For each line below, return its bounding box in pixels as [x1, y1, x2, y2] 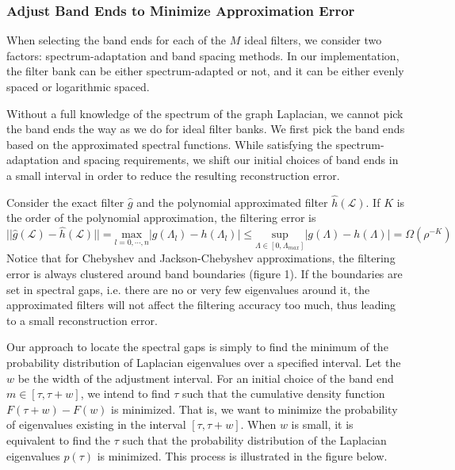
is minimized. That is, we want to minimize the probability [111, 400, 398, 417]
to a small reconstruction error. [6, 311, 158, 328]
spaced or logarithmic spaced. [6, 78, 150, 94]
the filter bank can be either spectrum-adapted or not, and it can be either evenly [6, 63, 404, 79]
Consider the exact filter [6, 193, 124, 210]
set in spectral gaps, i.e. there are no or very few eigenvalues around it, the [6, 281, 370, 297]
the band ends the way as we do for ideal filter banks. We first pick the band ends [6, 120, 405, 137]
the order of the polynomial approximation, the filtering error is [6, 209, 316, 226]
